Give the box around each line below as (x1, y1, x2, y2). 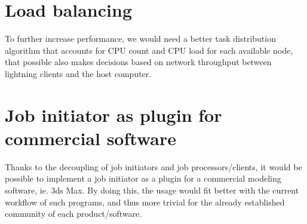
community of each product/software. (5, 207, 142, 220)
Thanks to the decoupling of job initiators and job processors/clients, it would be (5, 160, 302, 173)
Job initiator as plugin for (5, 102, 222, 127)
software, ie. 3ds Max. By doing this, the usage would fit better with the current (5, 184, 299, 196)
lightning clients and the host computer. (5, 67, 152, 79)
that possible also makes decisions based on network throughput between (5, 56, 272, 68)
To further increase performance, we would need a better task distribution (5, 32, 276, 45)
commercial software (5, 125, 176, 150)
